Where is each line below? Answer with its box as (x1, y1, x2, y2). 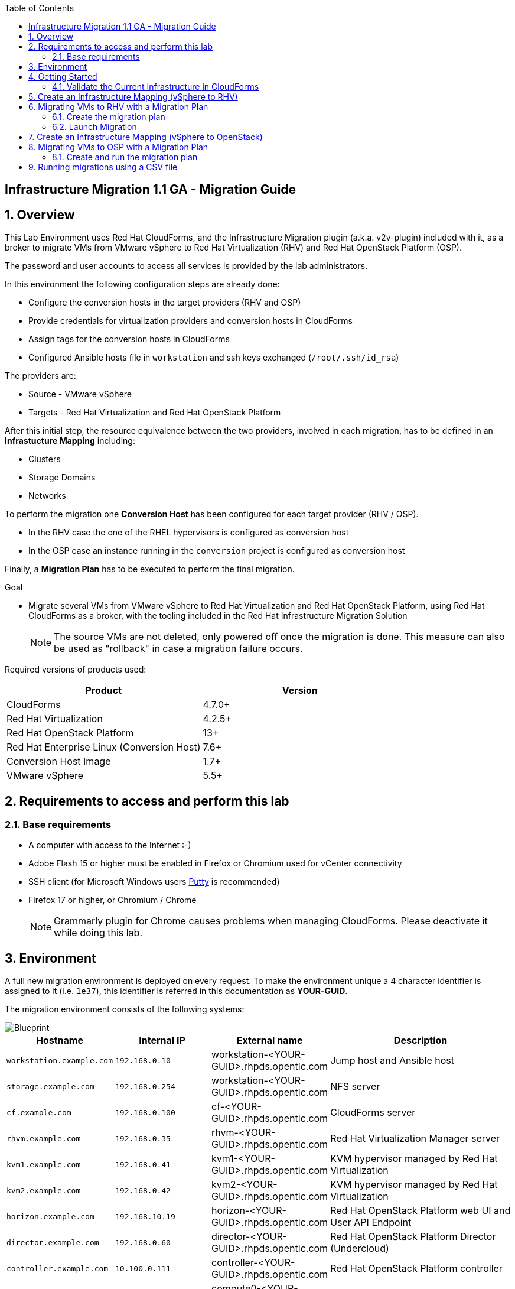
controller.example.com (6, 1264, 109, 1273)
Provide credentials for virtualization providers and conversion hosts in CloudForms (28, 316, 353, 326)
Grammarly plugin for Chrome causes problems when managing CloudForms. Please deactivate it (54, 915, 488, 927)
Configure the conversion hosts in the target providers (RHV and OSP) (28, 297, 301, 308)
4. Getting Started (28, 72, 97, 82)
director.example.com (6, 1238, 99, 1247)
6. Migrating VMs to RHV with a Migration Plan (28, 102, 208, 112)
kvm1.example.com (6, 1160, 81, 1169)
